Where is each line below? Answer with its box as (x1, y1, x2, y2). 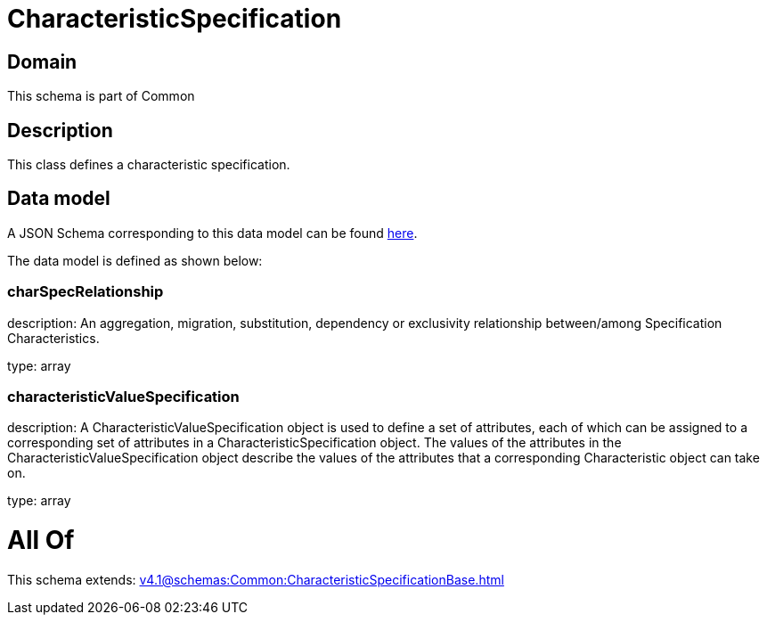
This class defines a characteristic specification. (7, 157, 290, 173)
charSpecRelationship (7, 282, 164, 301)
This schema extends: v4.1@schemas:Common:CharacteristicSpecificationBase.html (7, 571, 504, 587)
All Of (7, 525, 75, 556)
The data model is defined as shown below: (7, 252, 263, 268)
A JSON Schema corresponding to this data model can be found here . (7, 225, 418, 241)
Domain (7, 50, 78, 73)
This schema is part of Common (7, 88, 195, 104)
